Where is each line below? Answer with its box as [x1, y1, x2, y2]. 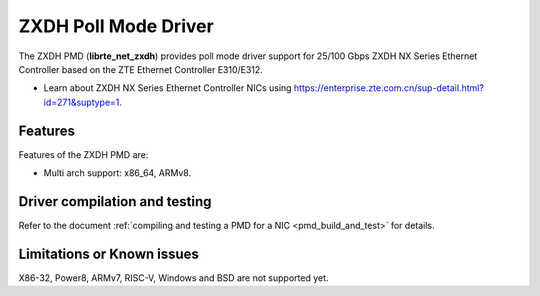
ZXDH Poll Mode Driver [18, 15, 214, 37]
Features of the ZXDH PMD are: [18, 148, 149, 160]
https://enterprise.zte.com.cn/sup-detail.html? [293, 82, 485, 94]
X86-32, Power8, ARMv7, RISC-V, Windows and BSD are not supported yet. [18, 271, 329, 284]
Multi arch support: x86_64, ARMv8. [43, 167, 192, 179]
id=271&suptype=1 [43, 96, 120, 108]
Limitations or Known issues [18, 245, 200, 262]
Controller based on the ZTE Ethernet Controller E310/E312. [18, 63, 264, 75]
